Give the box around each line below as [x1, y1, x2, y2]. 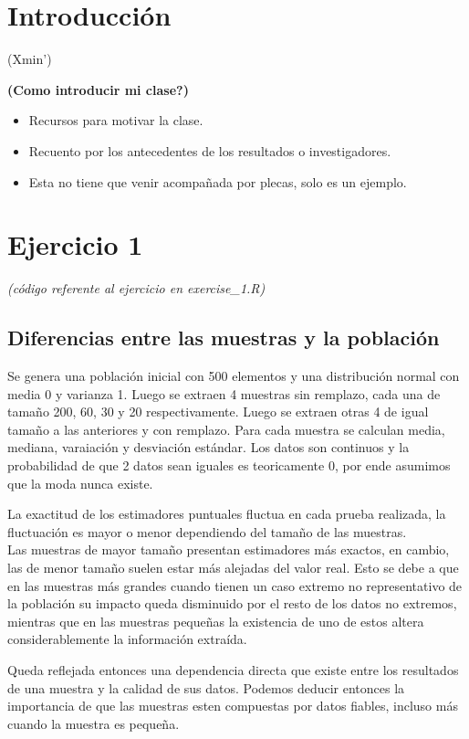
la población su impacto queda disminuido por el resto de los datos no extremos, [7, 594, 457, 613]
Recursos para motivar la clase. [28, 111, 203, 130]
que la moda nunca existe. [7, 473, 153, 492]
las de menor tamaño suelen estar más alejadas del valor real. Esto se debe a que [7, 557, 459, 576]
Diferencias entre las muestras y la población [7, 323, 440, 352]
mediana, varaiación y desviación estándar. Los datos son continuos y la [7, 438, 410, 457]
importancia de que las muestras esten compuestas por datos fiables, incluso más [7, 696, 458, 715]
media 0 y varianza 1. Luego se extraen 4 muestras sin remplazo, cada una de [7, 384, 441, 403]
